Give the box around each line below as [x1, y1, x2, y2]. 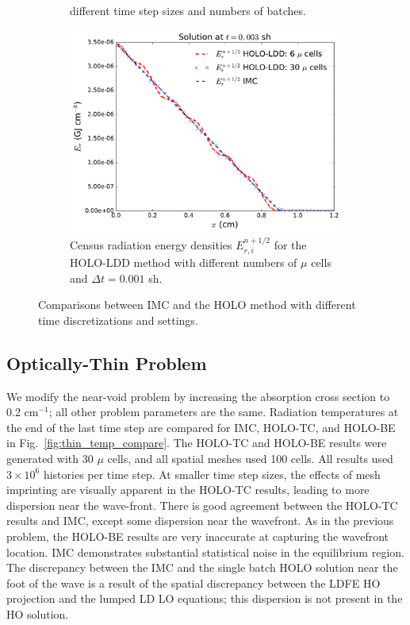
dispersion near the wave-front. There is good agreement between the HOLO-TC [6, 496, 398, 513]
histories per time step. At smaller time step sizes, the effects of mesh [43, 465, 381, 482]
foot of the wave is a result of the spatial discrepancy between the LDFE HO [6, 574, 381, 591]
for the [274, 236, 307, 253]
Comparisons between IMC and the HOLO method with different [38, 296, 356, 313]
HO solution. [6, 605, 69, 622]
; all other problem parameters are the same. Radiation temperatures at [48, 403, 399, 420]
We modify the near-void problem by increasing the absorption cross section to [6, 388, 390, 404]
